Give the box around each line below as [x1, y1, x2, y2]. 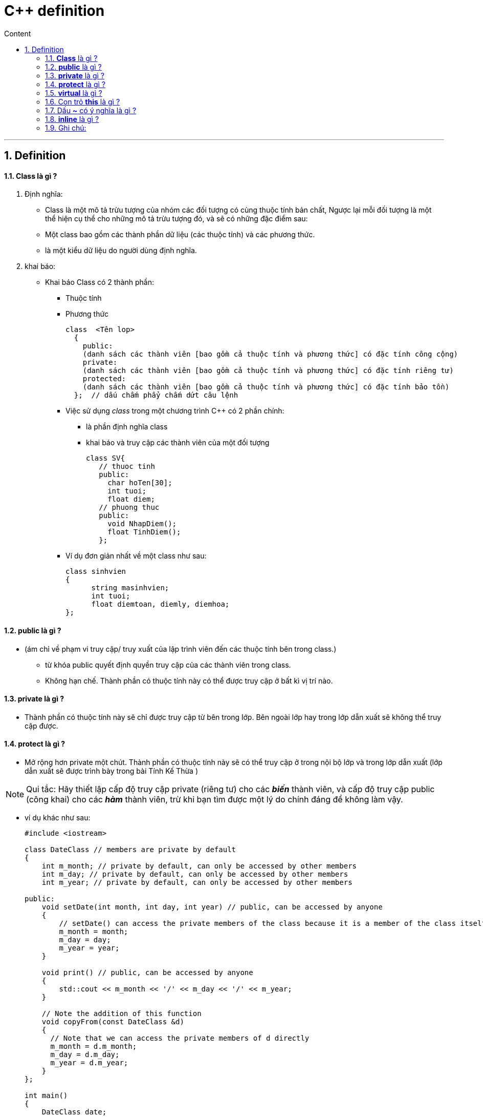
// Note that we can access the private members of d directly [50, 1034, 310, 1043]
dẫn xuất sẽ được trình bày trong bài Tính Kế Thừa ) [25, 767, 198, 776]
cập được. [25, 721, 58, 730]
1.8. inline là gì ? [45, 114, 99, 123]
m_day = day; [59, 936, 111, 944]
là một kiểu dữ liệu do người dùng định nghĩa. [45, 246, 197, 255]
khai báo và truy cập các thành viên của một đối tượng [86, 438, 270, 447]
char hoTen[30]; [107, 479, 172, 487]
